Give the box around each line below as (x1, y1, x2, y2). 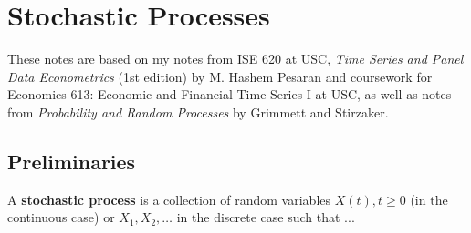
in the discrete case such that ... (176, 208, 355, 227)
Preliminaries (7, 147, 136, 175)
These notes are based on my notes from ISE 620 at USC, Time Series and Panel (7, 49, 464, 68)
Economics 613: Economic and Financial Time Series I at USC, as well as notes (7, 85, 452, 104)
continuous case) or (7, 208, 115, 227)
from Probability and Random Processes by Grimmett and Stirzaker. (7, 102, 389, 121)
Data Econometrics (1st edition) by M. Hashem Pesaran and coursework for (7, 66, 433, 86)
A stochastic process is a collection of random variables (7, 189, 331, 208)
